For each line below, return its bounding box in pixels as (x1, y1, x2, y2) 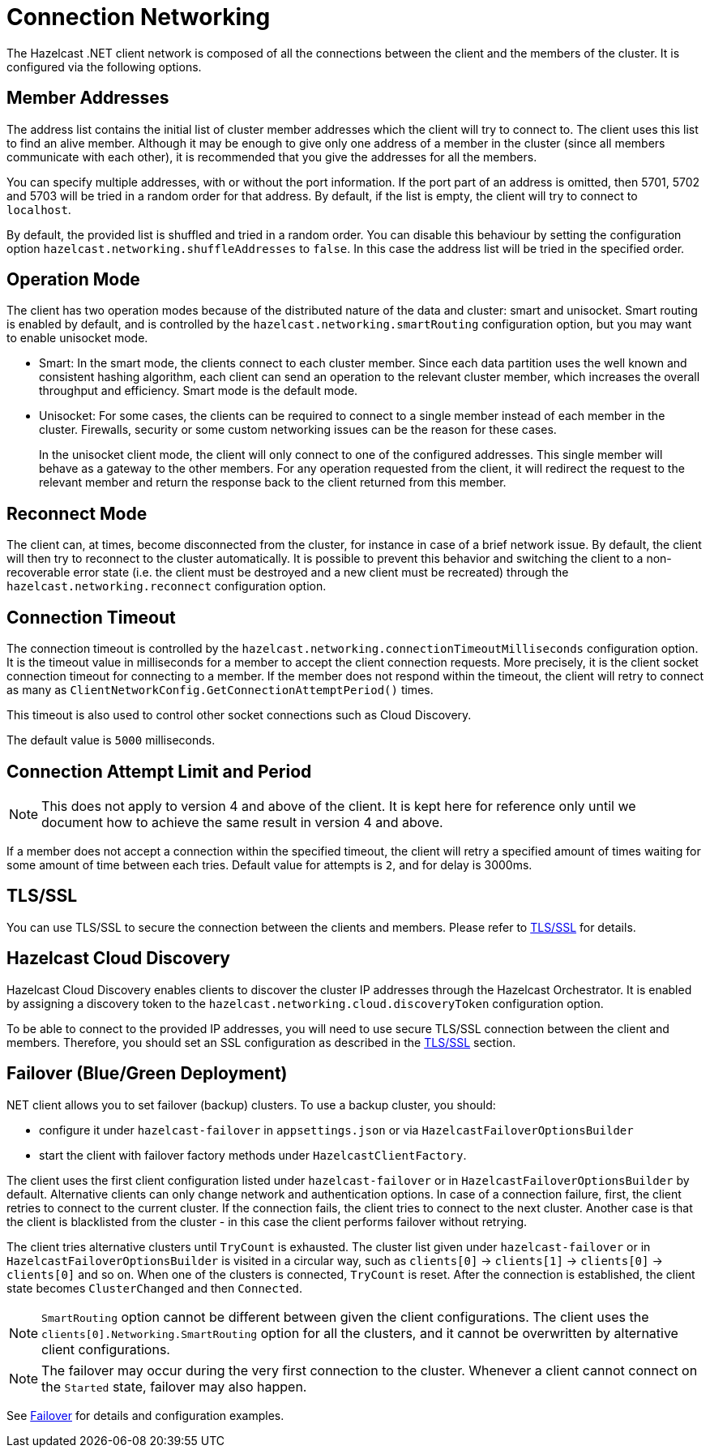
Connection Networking (6, 3, 271, 31)
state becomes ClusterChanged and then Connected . (6, 1280, 303, 1295)
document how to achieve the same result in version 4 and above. (41, 813, 443, 830)
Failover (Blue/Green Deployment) (6, 1063, 288, 1084)
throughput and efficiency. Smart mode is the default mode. (39, 384, 358, 398)
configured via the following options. (6, 59, 202, 74)
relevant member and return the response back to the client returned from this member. (39, 475, 507, 490)
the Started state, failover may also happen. (41, 1378, 307, 1395)
